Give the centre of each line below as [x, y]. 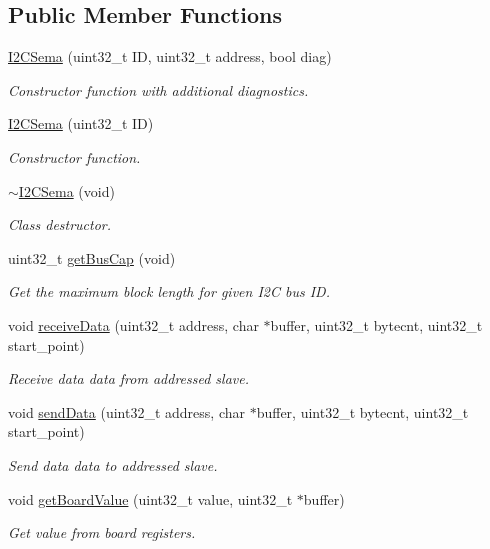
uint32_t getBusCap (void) [92, 257]
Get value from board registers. [102, 532]
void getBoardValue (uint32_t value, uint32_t [150, 498]
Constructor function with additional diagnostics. [158, 89]
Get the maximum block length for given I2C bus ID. [169, 291]
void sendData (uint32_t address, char [126, 411]
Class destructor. [60, 224]
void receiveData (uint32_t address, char [133, 324]
